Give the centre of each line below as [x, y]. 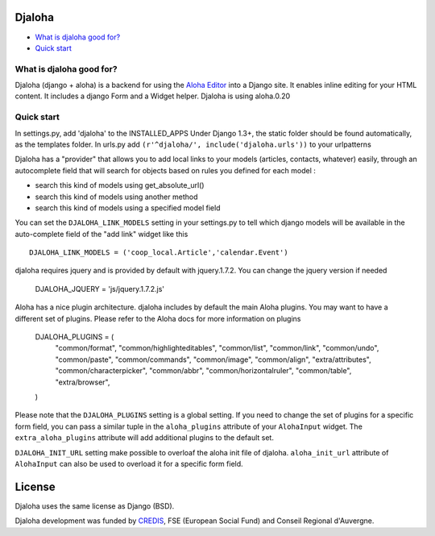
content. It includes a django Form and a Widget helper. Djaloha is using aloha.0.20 [153, 96]
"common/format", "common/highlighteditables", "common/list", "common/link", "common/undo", [217, 348]
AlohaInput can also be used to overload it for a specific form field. [129, 463]
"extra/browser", [83, 382]
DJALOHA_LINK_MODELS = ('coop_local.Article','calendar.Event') [159, 253]
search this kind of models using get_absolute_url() [120, 185]
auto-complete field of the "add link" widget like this [101, 234]
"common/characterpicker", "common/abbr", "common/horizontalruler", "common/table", [203, 371]
